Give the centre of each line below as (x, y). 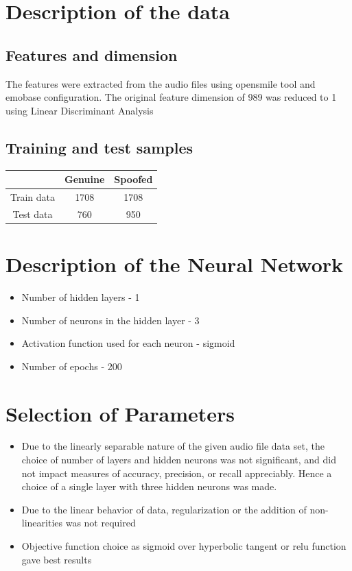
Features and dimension (92, 54)
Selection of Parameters (120, 413)
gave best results (57, 559)
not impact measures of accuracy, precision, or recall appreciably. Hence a (177, 473)
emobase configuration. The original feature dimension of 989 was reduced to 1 (171, 97)
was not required (101, 523)
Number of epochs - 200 (72, 366)
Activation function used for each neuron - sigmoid (128, 343)
